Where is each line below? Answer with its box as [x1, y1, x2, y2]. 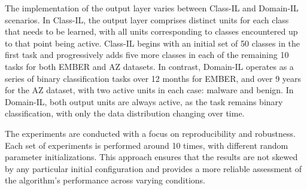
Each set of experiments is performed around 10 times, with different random [5, 139, 288, 151]
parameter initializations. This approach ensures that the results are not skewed [5, 151, 298, 163]
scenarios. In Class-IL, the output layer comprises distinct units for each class [5, 13, 289, 26]
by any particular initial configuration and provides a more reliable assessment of [5, 162, 302, 174]
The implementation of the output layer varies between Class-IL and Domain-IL [5, 2, 299, 14]
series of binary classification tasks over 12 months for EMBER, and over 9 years [5, 72, 302, 84]
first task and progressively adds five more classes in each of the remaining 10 [5, 48, 289, 61]
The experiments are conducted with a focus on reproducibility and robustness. [5, 127, 296, 139]
